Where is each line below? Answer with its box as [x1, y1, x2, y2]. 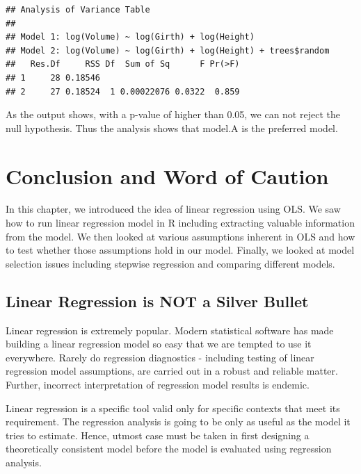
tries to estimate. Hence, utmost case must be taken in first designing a [6, 427, 310, 442]
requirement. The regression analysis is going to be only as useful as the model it [6, 414, 351, 429]
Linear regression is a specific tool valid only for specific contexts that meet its [6, 400, 340, 415]
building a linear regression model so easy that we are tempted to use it [6, 336, 312, 351]
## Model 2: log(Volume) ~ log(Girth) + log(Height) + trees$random [6, 45, 330, 56]
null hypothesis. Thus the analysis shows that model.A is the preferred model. [6, 120, 338, 135]
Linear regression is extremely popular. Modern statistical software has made [6, 322, 334, 337]
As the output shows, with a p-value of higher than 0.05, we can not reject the [6, 107, 340, 122]
